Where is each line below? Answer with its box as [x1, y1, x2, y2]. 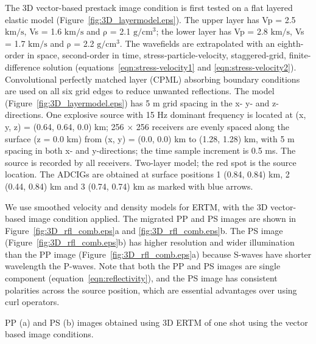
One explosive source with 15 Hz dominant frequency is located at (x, [46, 108, 306, 121]
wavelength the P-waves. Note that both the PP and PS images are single [5, 260, 281, 272]
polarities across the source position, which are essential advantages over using [5, 283, 297, 296]
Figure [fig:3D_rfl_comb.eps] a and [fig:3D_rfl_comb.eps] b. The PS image [5, 224, 283, 236]
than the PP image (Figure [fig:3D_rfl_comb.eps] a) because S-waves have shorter [5, 247, 312, 260]
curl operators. [5, 295, 60, 308]
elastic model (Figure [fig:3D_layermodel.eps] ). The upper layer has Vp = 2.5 [5, 13, 296, 26]
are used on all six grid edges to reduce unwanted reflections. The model [5, 84, 275, 97]
